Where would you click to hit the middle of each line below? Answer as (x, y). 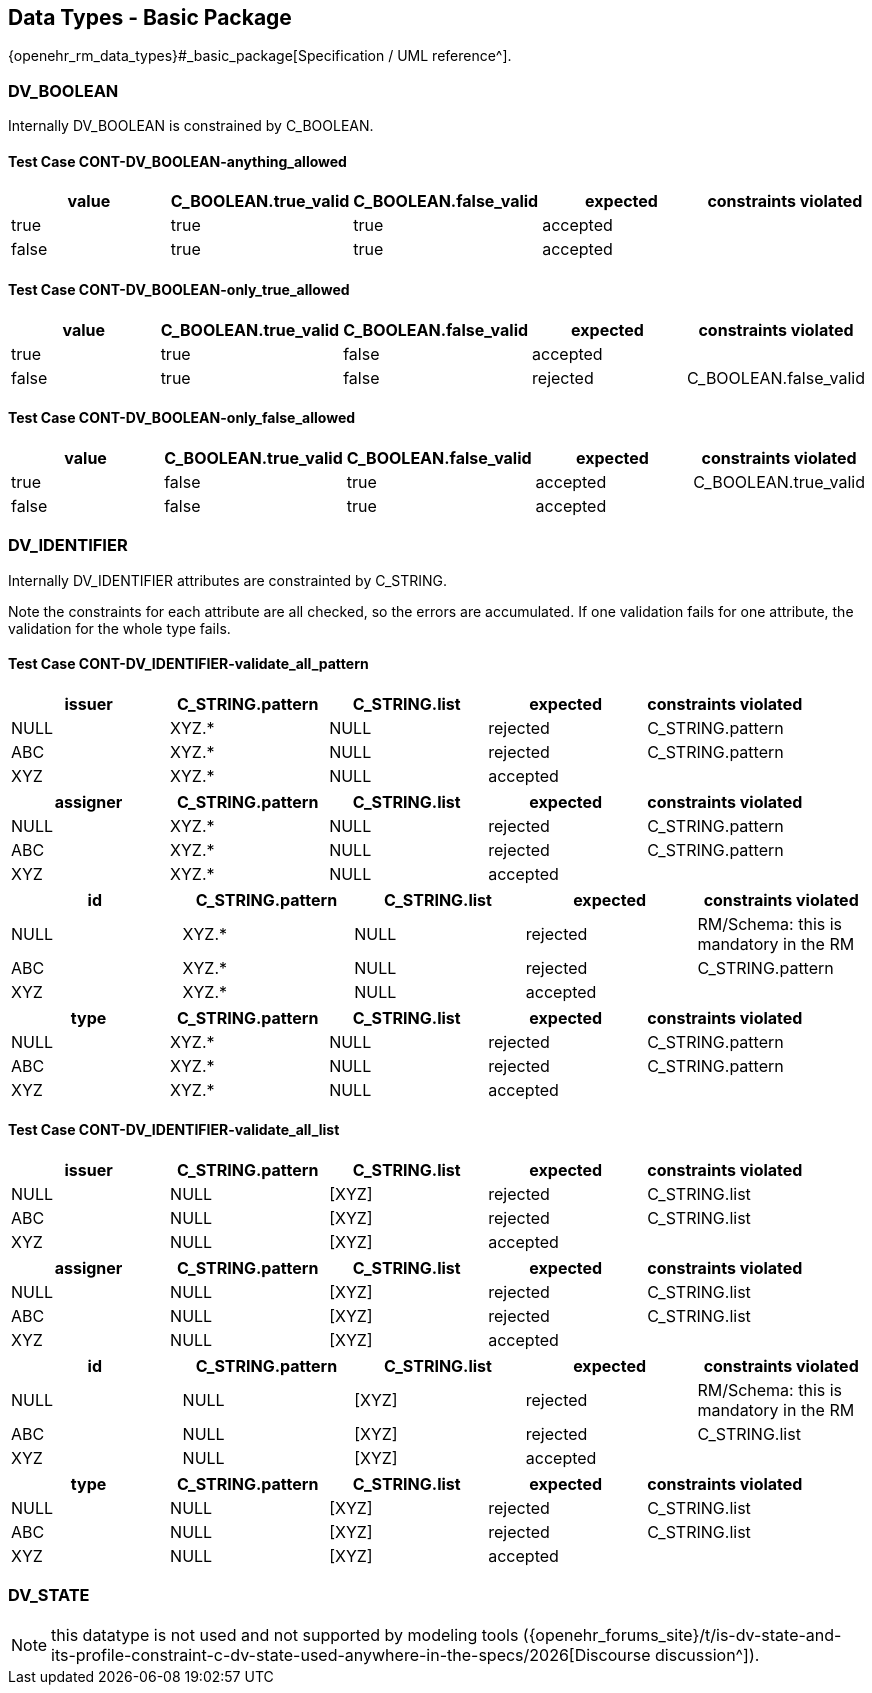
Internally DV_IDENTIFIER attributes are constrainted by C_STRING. (228, 580)
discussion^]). (707, 1654)
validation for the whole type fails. (119, 628)
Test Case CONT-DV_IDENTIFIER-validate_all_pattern (188, 664)
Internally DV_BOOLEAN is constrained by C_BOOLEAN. (191, 126)
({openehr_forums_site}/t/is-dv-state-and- (682, 1634)
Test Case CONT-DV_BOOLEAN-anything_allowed (177, 161)
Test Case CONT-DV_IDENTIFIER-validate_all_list (174, 1130)
